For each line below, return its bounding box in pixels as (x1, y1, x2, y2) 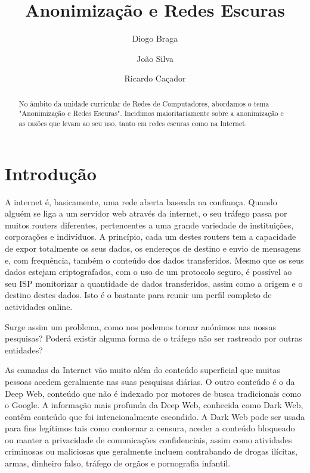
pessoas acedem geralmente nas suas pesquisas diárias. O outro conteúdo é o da (5, 375, 295, 387)
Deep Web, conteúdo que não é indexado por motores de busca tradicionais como (5, 387, 302, 399)
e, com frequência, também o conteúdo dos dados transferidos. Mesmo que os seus (5, 253, 304, 266)
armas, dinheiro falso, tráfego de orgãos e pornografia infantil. (5, 457, 231, 469)
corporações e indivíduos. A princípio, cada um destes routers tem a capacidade (5, 230, 296, 243)
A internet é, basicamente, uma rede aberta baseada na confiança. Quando (5, 195, 277, 208)
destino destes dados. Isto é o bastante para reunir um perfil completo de (5, 289, 272, 301)
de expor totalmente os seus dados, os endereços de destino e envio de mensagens (5, 242, 301, 254)
